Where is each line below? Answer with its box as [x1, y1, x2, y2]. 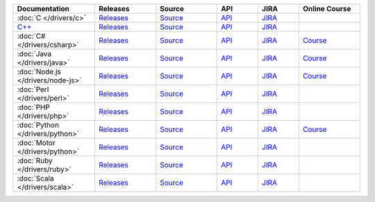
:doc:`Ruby [17, 156, 53, 165]
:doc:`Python [17, 120, 59, 130]
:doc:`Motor [17, 138, 56, 147]
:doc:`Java [17, 49, 52, 58]
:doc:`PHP [17, 103, 50, 112]
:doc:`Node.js [17, 67, 62, 76]
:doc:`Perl [17, 85, 49, 94]
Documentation [17, 4, 69, 13]
